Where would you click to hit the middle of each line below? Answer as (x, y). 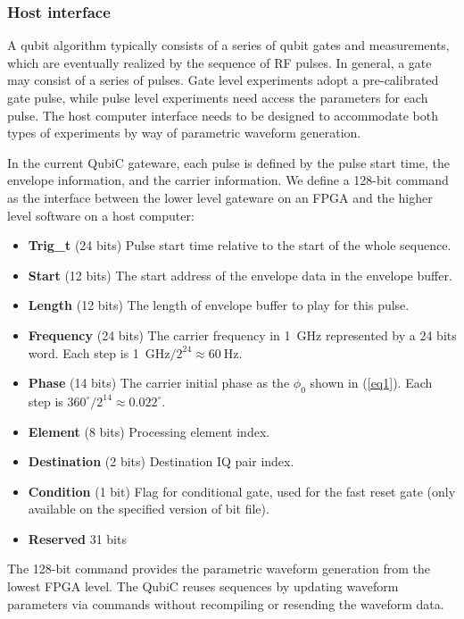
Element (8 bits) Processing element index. (149, 431)
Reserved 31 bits (77, 538)
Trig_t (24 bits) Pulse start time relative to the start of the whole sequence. (240, 245)
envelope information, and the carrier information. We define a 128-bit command (228, 180)
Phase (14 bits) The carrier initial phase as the (159, 383)
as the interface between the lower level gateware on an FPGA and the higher (220, 197)
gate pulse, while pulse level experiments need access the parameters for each (218, 97)
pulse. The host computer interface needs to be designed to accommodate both (223, 115)
